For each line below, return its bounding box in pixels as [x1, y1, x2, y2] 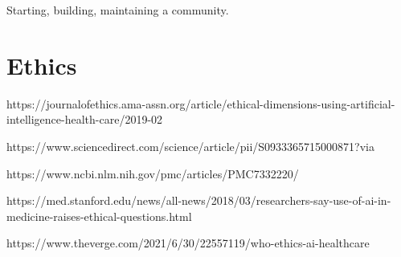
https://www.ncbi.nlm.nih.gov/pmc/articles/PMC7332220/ [6, 165, 299, 182]
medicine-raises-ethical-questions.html [6, 207, 192, 224]
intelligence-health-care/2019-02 [6, 111, 163, 128]
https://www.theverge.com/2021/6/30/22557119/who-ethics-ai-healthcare [6, 235, 370, 251]
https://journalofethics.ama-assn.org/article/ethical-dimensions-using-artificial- [6, 95, 395, 112]
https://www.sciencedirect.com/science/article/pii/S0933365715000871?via [6, 137, 375, 154]
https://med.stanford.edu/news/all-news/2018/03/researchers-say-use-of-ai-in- [6, 192, 391, 209]
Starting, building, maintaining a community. [6, 2, 229, 18]
